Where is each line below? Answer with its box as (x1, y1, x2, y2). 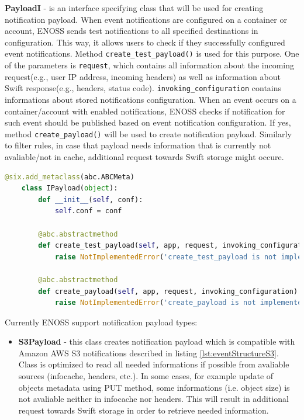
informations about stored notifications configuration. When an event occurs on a (5, 93, 296, 105)
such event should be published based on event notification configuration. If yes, (5, 116, 291, 129)
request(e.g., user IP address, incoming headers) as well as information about (5, 70, 281, 82)
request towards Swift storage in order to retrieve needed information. (18, 404, 269, 416)
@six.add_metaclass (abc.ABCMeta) (5, 172, 134, 181)
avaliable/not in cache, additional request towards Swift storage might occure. (5, 150, 284, 162)
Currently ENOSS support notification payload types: (5, 315, 198, 328)
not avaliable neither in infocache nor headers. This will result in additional (18, 393, 289, 405)
